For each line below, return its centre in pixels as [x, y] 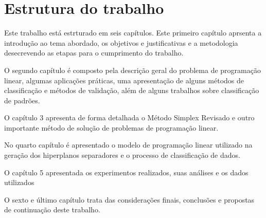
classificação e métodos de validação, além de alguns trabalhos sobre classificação [132, 90]
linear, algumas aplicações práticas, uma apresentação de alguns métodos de [124, 80]
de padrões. [22, 100]
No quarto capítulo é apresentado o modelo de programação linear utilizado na [128, 145]
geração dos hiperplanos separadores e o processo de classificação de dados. [122, 155]
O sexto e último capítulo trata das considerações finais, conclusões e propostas [129, 199]
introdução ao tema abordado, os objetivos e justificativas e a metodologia [121, 42]
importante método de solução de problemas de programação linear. [111, 127]
